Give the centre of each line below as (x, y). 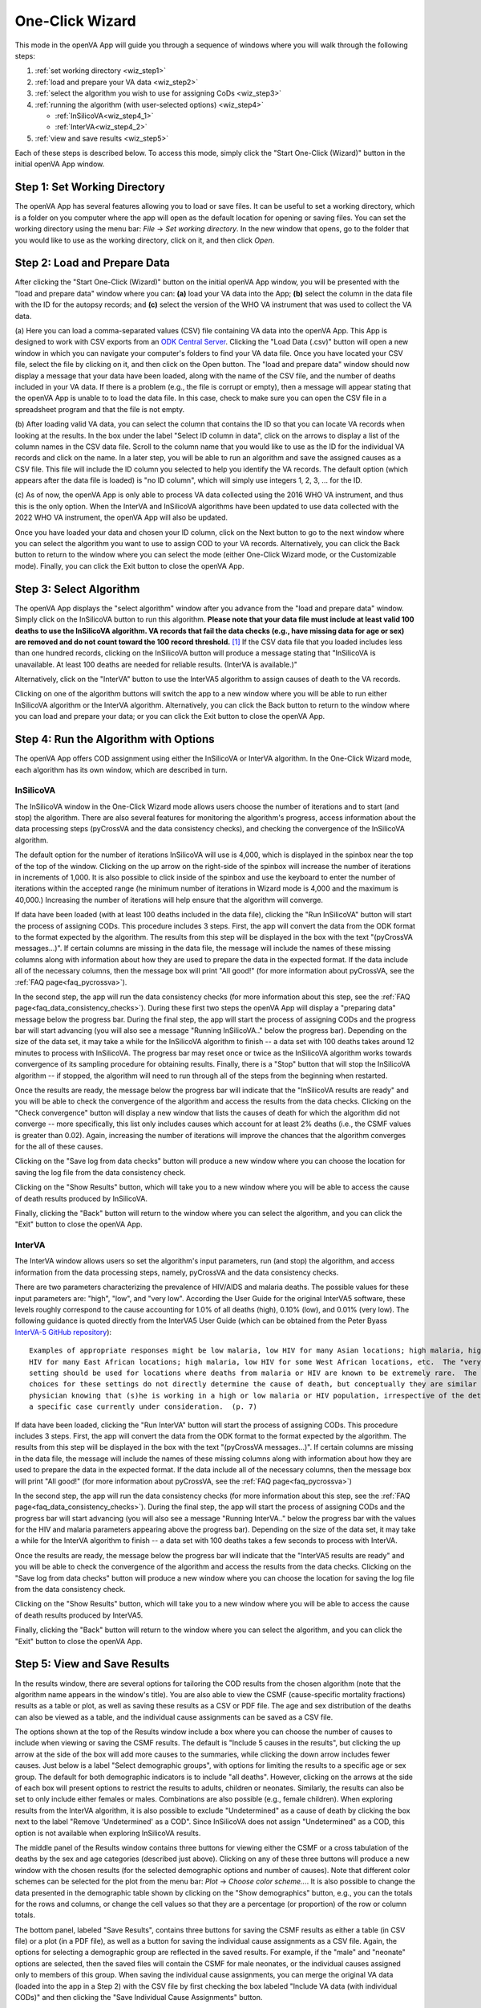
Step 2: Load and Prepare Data (92, 263)
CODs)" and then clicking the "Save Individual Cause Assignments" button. (139, 1998)
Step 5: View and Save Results (92, 1664)
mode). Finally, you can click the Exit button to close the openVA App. (129, 565)
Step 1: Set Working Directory (90, 188)
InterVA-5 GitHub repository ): (63, 1332)
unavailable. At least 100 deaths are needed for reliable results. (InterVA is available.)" (156, 664)
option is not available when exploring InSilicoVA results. (108, 1833)
